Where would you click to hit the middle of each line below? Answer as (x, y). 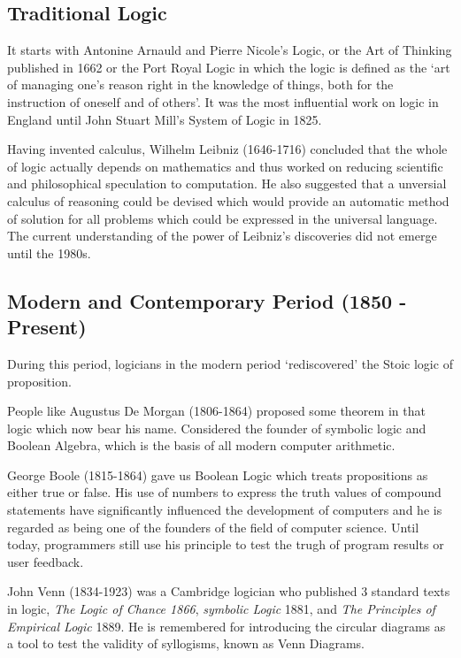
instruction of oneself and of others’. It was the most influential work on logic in (223, 101)
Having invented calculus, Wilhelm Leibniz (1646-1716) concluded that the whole (227, 149)
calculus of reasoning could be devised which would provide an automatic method (228, 200)
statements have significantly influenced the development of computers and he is (225, 510)
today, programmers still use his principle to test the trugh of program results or (226, 544)
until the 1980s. (49, 252)
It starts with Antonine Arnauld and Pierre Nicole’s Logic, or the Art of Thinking (230, 50)
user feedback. (46, 561)
